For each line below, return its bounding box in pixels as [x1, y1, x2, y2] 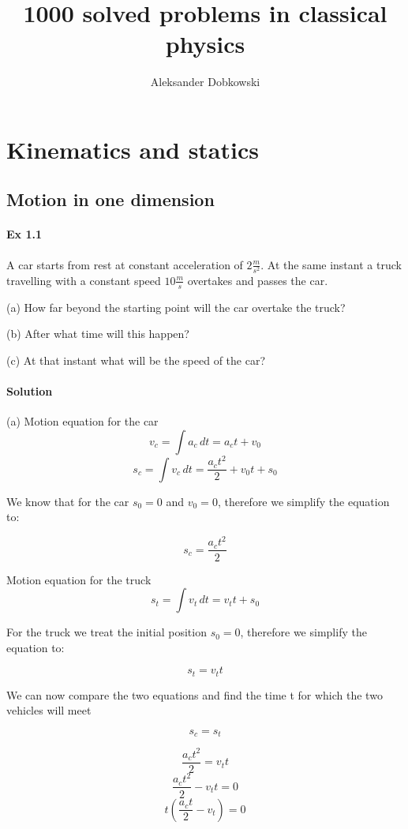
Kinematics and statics [6, 133, 259, 165]
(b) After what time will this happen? [6, 325, 189, 342]
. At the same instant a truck [260, 256, 402, 272]
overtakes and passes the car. [187, 272, 328, 288]
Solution [6, 383, 53, 399]
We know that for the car [6, 493, 129, 509]
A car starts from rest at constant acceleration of [6, 256, 243, 272]
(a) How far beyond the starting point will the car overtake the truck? [6, 298, 346, 315]
